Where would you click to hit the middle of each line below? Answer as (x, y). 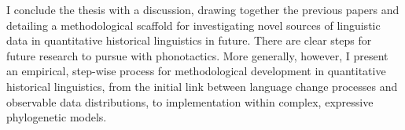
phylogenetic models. (57, 117)
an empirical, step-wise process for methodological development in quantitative (196, 71)
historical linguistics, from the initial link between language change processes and (202, 86)
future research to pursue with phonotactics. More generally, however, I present (197, 55)
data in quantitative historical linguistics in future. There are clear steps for (189, 40)
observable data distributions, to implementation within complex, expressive (190, 101)
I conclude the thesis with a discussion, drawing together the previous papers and (203, 9)
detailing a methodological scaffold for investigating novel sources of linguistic (193, 25)
